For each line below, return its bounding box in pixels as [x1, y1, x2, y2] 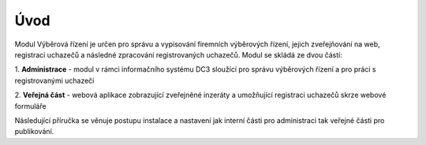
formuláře [14, 101, 47, 110]
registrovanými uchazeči [14, 76, 95, 85]
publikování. [14, 127, 54, 136]
